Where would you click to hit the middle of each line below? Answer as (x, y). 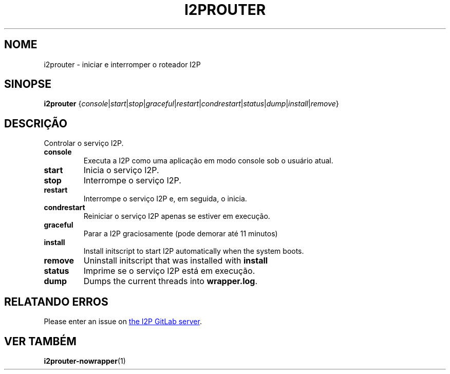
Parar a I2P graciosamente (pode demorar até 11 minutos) (181, 234)
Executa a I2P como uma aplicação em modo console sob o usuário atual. (208, 161)
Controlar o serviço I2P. (84, 143)
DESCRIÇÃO (36, 123)
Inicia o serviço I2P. (121, 170)
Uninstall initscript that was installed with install (176, 261)
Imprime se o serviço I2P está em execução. (169, 271)
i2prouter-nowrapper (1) (85, 361)
